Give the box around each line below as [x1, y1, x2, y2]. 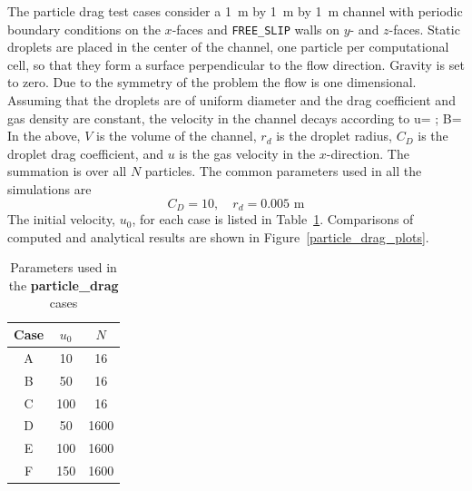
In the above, [7, 126, 81, 145]
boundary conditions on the [7, 19, 161, 38]
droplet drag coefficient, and [7, 143, 163, 162]
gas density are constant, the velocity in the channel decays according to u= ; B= [7, 108, 462, 127]
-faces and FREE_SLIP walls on [172, 19, 339, 38]
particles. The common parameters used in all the [144, 162, 422, 181]
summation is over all [7, 162, 127, 181]
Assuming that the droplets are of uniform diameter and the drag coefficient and [7, 91, 456, 110]
